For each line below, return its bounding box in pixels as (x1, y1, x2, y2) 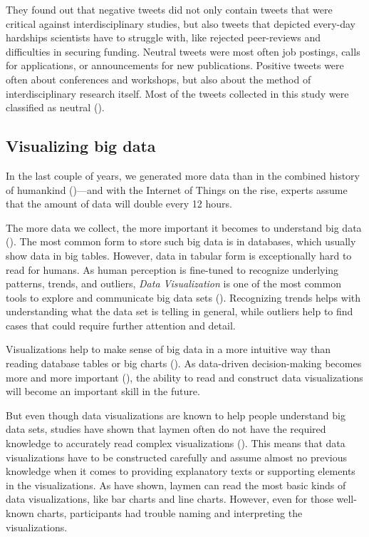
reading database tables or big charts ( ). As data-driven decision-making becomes (6, 356, 362, 371)
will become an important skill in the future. (6, 384, 200, 399)
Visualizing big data (6, 135, 156, 157)
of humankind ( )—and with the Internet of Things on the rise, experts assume (6, 182, 348, 197)
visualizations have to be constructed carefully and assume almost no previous (6, 449, 347, 464)
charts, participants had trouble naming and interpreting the (37, 506, 303, 521)
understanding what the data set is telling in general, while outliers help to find (6, 304, 353, 319)
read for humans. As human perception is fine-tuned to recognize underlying (6, 262, 339, 277)
